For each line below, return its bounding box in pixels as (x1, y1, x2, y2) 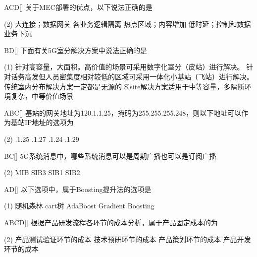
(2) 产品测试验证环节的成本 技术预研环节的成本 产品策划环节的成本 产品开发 (4, 234, 251, 244)
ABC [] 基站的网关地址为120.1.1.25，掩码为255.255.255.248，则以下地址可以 (4, 107, 242, 118)
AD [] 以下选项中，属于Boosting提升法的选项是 (4, 184, 152, 194)
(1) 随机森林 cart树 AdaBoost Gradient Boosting (4, 200, 154, 211)
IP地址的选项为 (24, 117, 74, 128)
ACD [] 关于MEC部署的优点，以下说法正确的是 (4, 2, 153, 12)
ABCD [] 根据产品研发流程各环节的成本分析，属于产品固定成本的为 (4, 217, 218, 227)
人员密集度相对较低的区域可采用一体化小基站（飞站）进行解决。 (45, 71, 254, 81)
